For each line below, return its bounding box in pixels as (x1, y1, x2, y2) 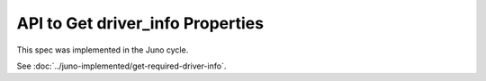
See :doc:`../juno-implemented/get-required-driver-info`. (16, 61, 227, 71)
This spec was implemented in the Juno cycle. (16, 45, 189, 55)
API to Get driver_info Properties (16, 13, 265, 33)
